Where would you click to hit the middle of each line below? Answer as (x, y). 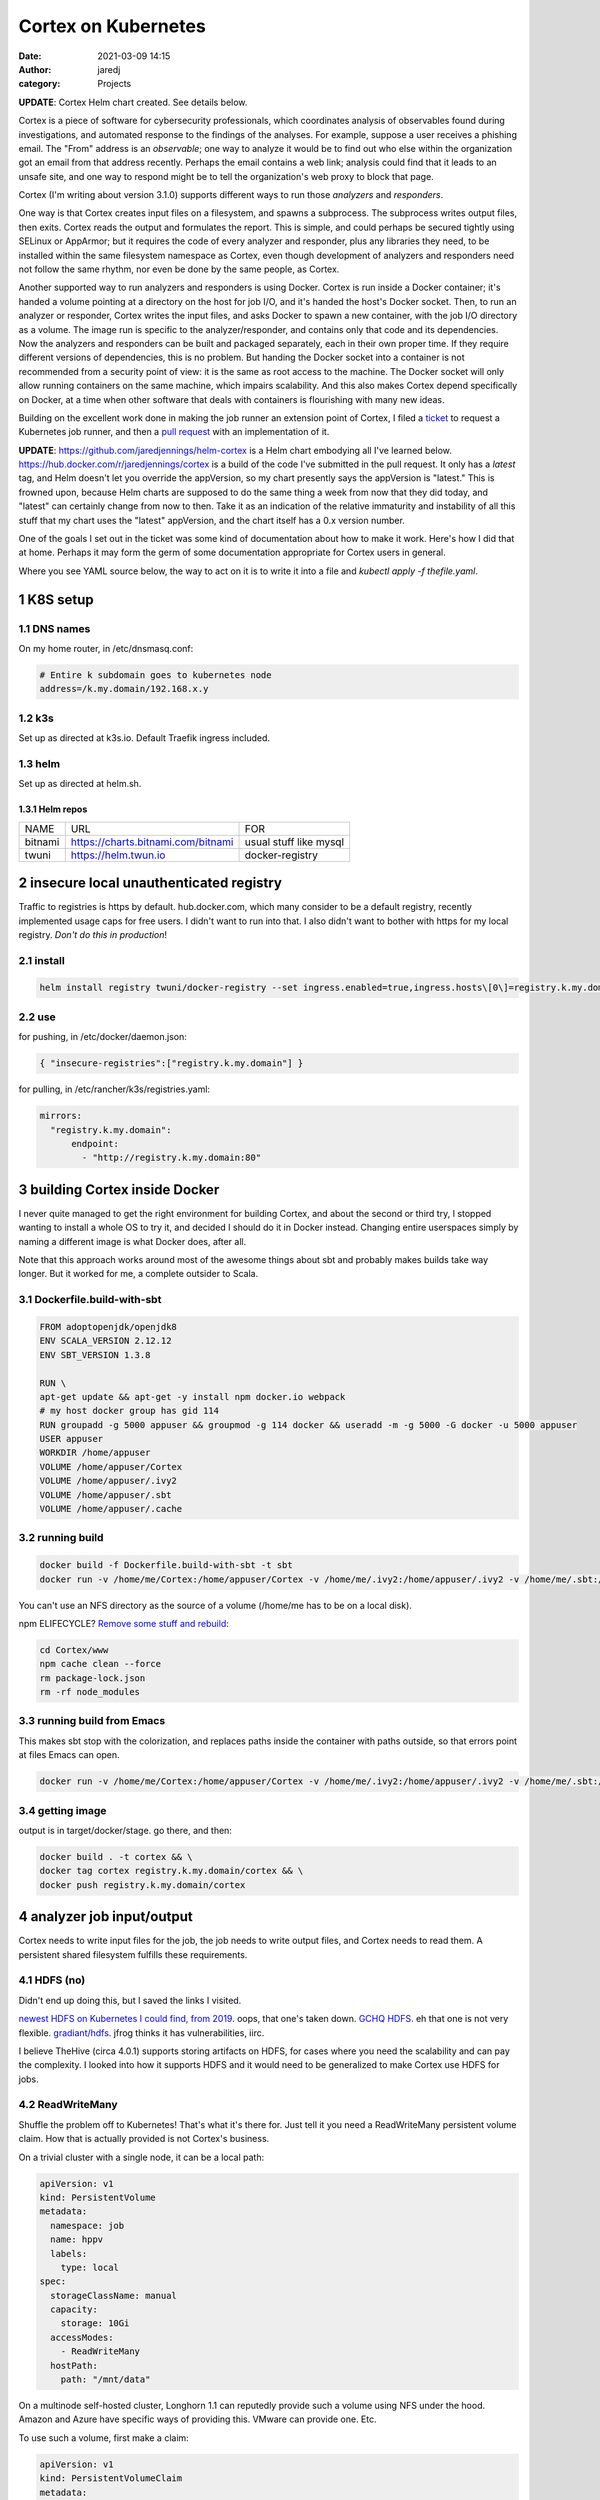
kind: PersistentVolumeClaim (111, 2478)
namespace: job (87, 2225)
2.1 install (41, 960)
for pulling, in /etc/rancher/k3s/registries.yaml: (114, 1089)
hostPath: (74, 2365)
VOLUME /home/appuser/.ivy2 (108, 1481)
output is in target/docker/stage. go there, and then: (125, 1830)
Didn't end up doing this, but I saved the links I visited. (130, 2000)
